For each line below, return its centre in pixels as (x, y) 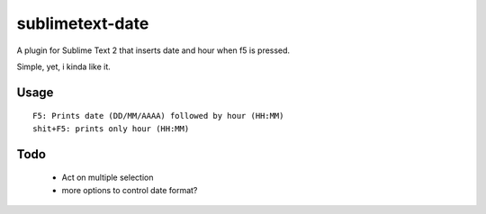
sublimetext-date (83, 23)
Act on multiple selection (108, 178)
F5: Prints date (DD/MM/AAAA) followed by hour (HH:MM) (158, 116)
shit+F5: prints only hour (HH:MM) (111, 129)
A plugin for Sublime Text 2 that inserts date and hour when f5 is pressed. (153, 50)
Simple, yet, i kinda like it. (64, 67)
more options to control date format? (130, 190)
